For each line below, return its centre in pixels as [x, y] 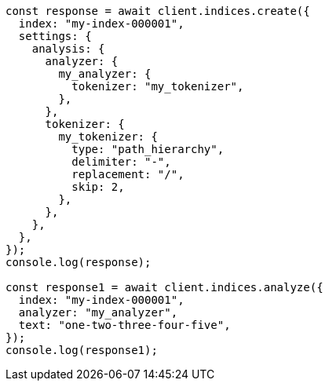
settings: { [55, 36]
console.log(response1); [82, 350]
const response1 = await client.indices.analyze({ [164, 287]
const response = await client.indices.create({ [158, 11]
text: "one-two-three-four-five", [124, 325]
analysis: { [68, 49]
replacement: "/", [128, 174]
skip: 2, [98, 187]
